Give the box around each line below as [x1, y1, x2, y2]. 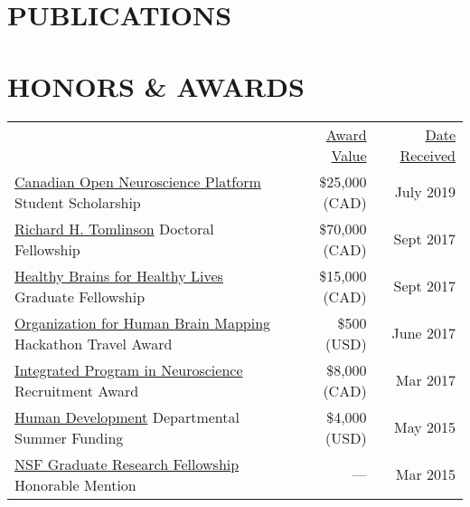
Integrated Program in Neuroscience [14, 359, 243, 380]
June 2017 [391, 322, 456, 343]
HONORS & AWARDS [7, 67, 305, 104]
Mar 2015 [395, 464, 456, 484]
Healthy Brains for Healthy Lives [14, 264, 223, 286]
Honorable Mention [14, 474, 136, 495]
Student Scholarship [14, 191, 141, 213]
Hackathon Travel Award [14, 332, 173, 354]
